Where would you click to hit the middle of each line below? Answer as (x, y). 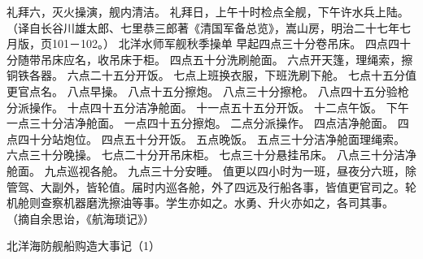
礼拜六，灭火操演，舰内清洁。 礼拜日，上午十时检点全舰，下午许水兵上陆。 (208, 11)
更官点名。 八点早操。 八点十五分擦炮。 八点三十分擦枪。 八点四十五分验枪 (208, 91)
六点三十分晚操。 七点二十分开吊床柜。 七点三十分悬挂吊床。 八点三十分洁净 (211, 155)
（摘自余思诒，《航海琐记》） (81, 218)
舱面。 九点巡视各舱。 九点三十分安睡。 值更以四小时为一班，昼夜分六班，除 (211, 170)
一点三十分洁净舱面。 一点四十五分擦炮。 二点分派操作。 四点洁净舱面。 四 (208, 123)
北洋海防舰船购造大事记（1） (83, 246)
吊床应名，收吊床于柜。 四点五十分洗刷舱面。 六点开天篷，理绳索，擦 (227, 59)
